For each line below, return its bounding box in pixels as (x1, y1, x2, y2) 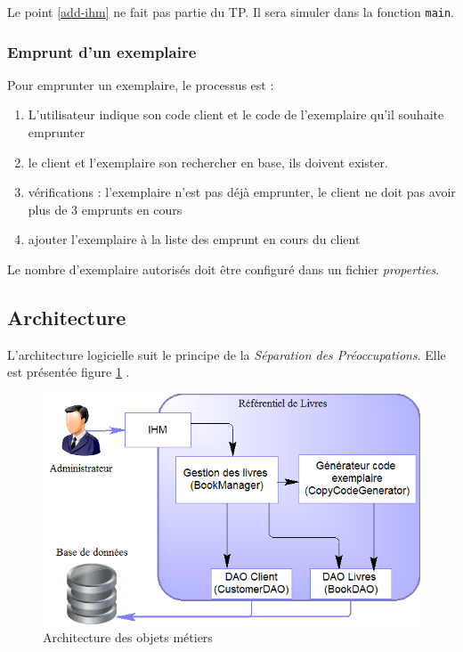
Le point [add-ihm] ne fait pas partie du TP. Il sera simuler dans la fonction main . (7, 3, 455, 20)
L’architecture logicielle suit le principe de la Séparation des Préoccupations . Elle (7, 345, 446, 363)
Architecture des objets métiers (43, 628, 213, 647)
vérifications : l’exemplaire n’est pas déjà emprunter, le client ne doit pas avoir (28, 183, 456, 201)
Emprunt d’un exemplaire (7, 40, 197, 62)
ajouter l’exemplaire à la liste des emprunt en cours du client (28, 230, 361, 249)
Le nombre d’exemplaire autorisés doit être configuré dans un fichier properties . (7, 260, 440, 279)
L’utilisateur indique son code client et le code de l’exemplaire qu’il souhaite (28, 105, 444, 124)
